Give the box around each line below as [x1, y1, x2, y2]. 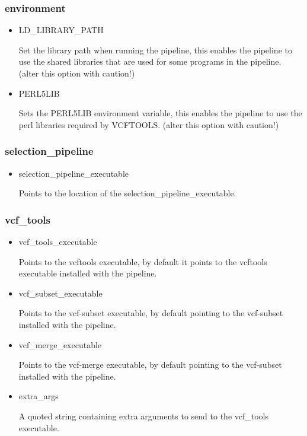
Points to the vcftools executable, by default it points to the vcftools [18, 255, 267, 268]
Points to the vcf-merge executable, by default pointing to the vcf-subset [18, 358, 282, 371]
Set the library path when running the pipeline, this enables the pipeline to [18, 43, 292, 56]
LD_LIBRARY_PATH [18, 24, 104, 36]
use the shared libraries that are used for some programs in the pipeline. [18, 55, 282, 68]
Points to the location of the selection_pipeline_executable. [18, 187, 236, 199]
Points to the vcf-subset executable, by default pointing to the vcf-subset [18, 307, 283, 319]
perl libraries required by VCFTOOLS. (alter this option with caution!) [18, 118, 279, 131]
